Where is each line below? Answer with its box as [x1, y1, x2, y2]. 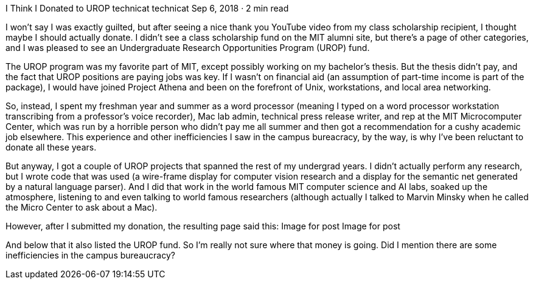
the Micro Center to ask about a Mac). [5, 202, 158, 212]
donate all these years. [5, 142, 97, 152]
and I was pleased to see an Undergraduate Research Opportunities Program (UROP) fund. [5, 42, 370, 53]
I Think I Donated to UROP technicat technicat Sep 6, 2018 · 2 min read [5, 3, 289, 13]
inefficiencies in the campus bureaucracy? [5, 250, 175, 260]
